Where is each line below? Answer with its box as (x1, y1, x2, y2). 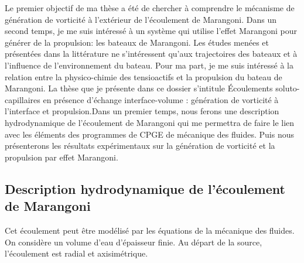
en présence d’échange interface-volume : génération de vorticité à (43, 93, 279, 105)
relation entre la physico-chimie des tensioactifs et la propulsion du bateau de (5, 70, 282, 83)
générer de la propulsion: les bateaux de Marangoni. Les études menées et (5, 36, 269, 48)
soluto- (275, 82, 300, 94)
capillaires (5, 93, 40, 105)
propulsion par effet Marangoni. (5, 151, 118, 163)
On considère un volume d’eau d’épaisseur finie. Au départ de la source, (5, 235, 262, 248)
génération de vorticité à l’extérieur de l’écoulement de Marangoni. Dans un (5, 13, 277, 25)
